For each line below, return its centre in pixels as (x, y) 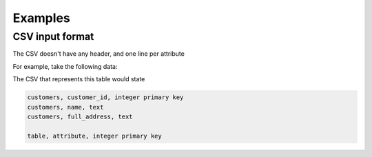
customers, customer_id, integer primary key (105, 97)
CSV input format (53, 36)
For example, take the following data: (65, 66)
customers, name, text (65, 107)
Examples (41, 18)
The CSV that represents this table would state (79, 79)
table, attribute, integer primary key (94, 136)
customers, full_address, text (80, 116)
